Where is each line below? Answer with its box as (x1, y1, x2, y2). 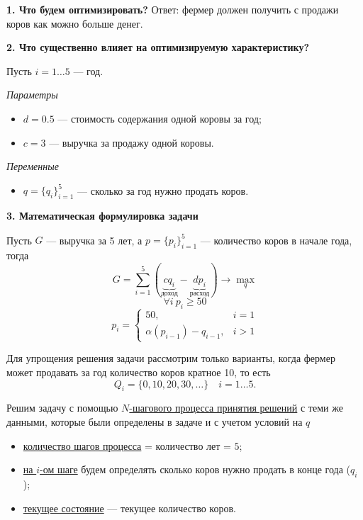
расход (189, 290, 210, 298)
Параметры (6, 87, 58, 102)
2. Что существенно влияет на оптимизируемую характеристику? (6, 40, 310, 55)
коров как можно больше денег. (6, 16, 143, 30)
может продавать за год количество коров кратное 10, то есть (6, 365, 271, 380)
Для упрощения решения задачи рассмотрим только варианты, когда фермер (6, 351, 335, 366)
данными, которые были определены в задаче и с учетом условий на (6, 414, 303, 429)
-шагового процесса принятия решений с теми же (129, 400, 343, 415)
